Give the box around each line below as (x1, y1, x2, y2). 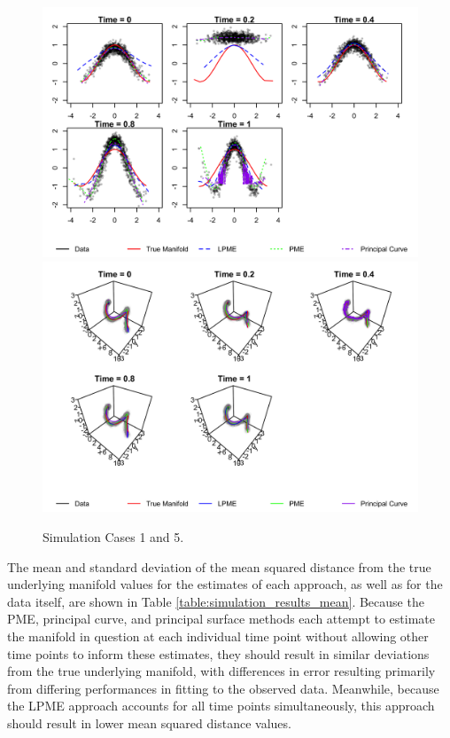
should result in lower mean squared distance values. (7, 713, 291, 732)
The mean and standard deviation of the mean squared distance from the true (7, 557, 431, 576)
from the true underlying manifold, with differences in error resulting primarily (7, 662, 436, 680)
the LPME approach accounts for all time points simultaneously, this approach (7, 696, 435, 715)
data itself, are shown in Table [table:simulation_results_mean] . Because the (7, 592, 424, 610)
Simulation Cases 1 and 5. (43, 527, 184, 546)
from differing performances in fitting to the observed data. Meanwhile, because (7, 679, 439, 697)
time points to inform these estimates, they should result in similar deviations (7, 644, 430, 663)
